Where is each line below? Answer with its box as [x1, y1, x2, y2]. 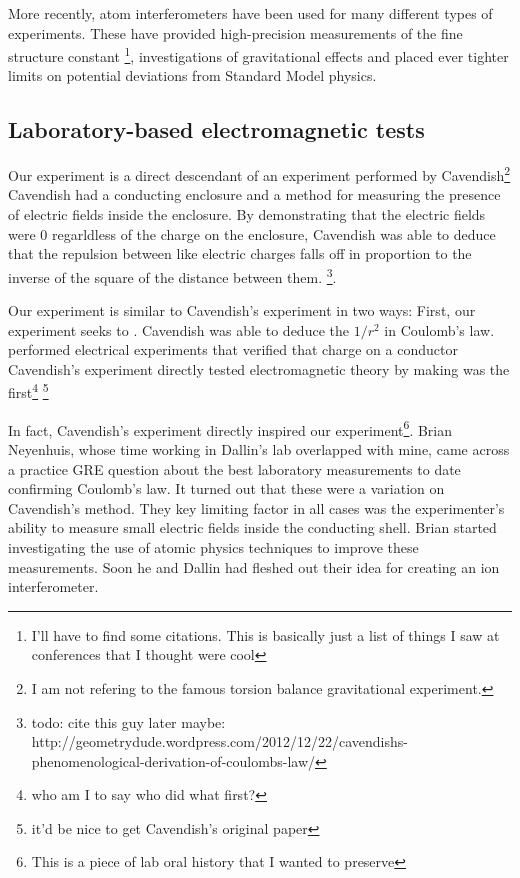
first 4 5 [8, 379, 49, 403]
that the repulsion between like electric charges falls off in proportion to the [8, 243, 472, 264]
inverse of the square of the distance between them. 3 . [8, 263, 337, 287]
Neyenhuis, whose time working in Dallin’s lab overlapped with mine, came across [8, 438, 510, 459]
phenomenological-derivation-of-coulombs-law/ [31, 750, 316, 771]
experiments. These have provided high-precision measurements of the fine [8, 22, 463, 43]
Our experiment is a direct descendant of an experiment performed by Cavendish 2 [8, 162, 511, 185]
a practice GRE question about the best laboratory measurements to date [8, 458, 461, 479]
